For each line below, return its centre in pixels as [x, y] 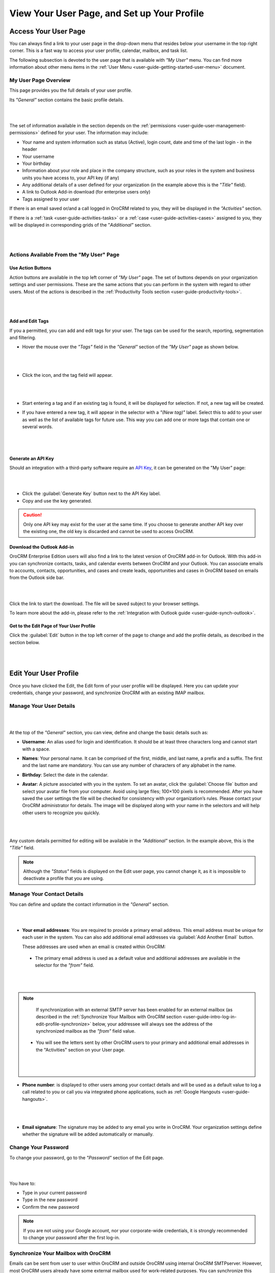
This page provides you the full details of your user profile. [71, 90]
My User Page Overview [40, 80]
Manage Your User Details [42, 706]
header [30, 149]
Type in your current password [54, 1193]
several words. [38, 427]
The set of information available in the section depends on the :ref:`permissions [93, 125]
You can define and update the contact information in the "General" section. [89, 904]
